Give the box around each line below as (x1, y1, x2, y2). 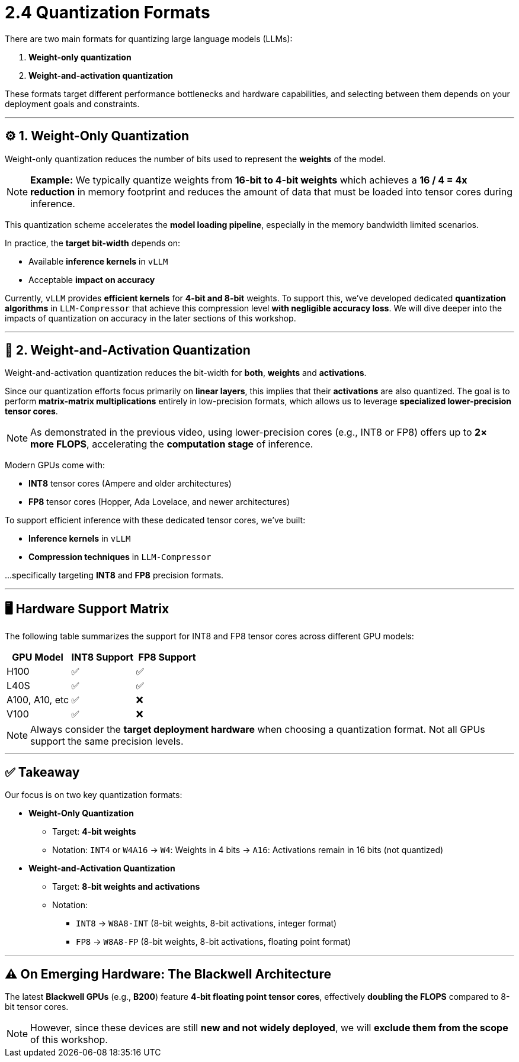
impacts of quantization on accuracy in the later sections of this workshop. (5, 313, 296, 323)
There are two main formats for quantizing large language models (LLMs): (5, 33, 293, 44)
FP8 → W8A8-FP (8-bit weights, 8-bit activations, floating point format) (76, 937, 351, 947)
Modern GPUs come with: (5, 460, 105, 471)
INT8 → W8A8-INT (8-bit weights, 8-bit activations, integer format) (76, 918, 337, 929)
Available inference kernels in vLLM (28, 256, 168, 266)
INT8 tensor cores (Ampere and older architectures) (28, 478, 232, 489)
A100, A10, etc (7, 694, 69, 706)
